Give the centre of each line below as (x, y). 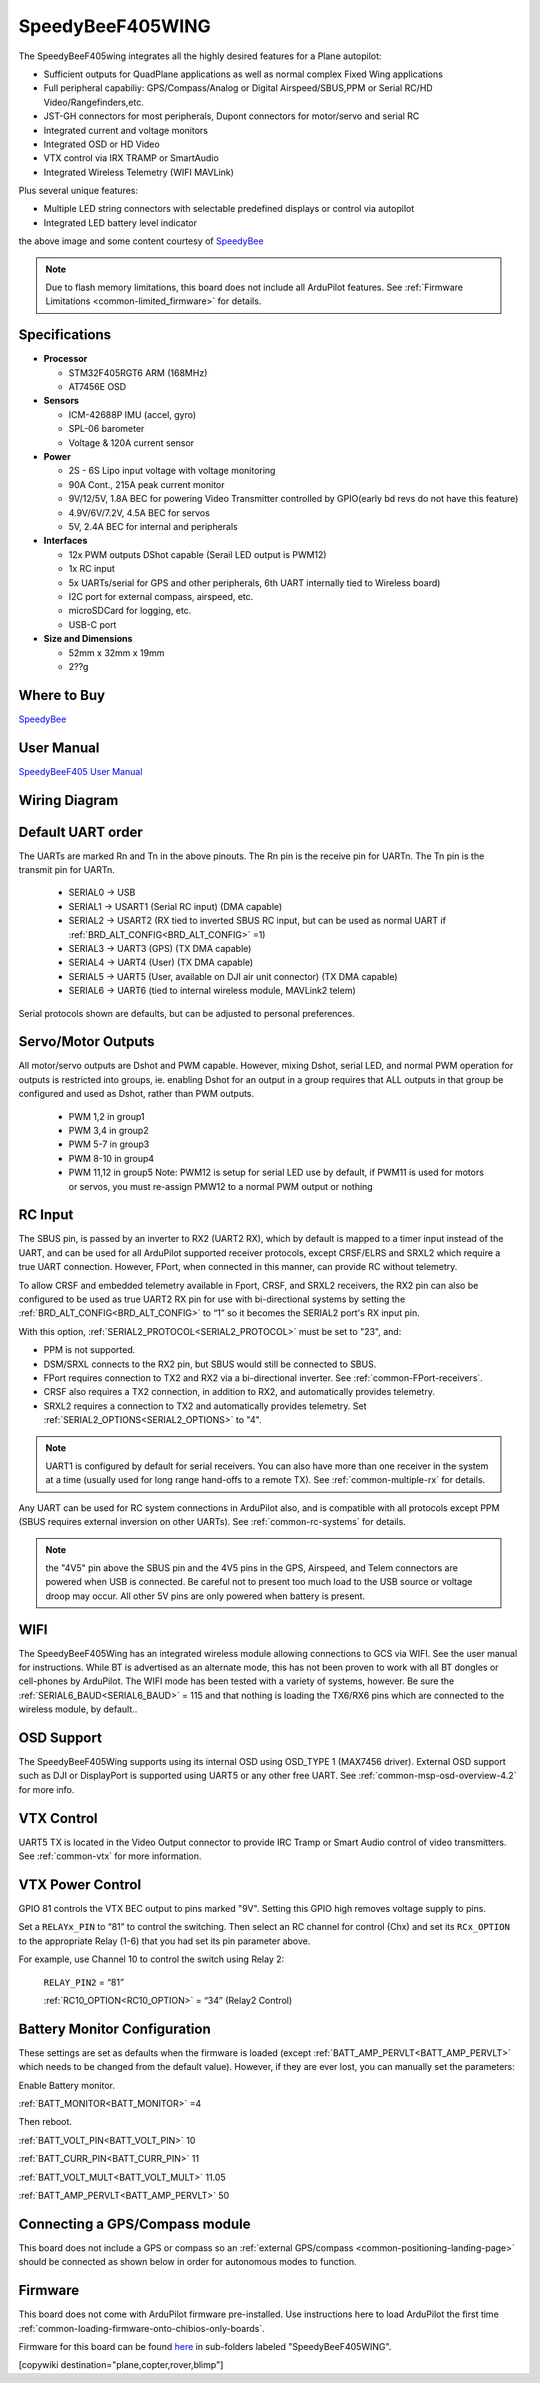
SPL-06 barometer (106, 429)
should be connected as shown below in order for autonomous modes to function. (187, 2262)
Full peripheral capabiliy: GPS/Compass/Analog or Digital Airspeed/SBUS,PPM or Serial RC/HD (238, 88)
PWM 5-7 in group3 (109, 1144)
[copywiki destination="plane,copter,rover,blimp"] (121, 2365)
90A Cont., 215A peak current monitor (146, 484)
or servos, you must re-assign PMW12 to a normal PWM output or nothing (221, 1186)
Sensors (61, 401)
